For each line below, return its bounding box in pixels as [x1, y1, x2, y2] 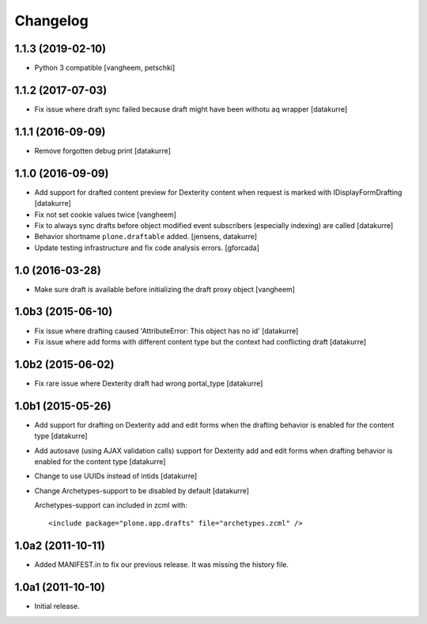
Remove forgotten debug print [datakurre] [34, 146, 172, 155]
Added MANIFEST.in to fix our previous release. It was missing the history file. [34, 560, 289, 569]
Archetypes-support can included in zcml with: [34, 500, 187, 510]
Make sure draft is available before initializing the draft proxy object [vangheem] [34, 284, 296, 294]
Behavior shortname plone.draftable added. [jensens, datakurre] [34, 232, 257, 242]
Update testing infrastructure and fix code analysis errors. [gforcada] [34, 242, 260, 253]
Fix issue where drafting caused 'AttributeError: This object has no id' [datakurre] [34, 325, 299, 336]
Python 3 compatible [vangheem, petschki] [34, 63, 176, 73]
